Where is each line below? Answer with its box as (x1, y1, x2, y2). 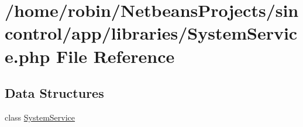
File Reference (56, 44, 175, 68)
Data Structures (5, 84, 104, 102)
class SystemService (5, 111, 75, 123)
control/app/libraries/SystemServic (5, 21, 298, 45)
